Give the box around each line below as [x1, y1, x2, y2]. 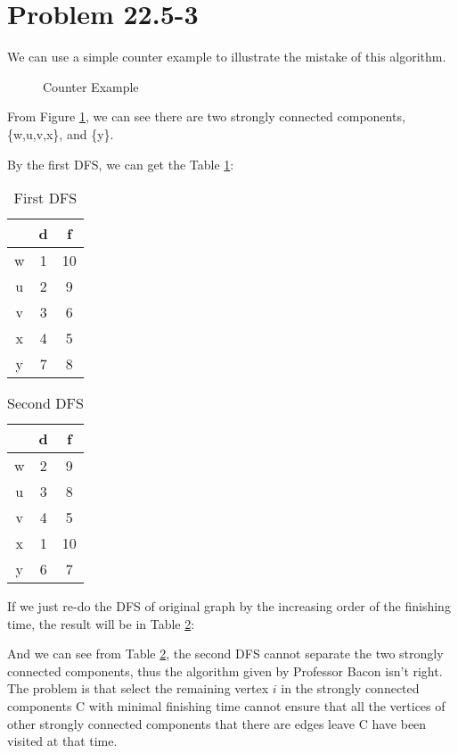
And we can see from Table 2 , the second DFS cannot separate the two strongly [7, 644, 444, 663]
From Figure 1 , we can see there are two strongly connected [7, 107, 333, 126]
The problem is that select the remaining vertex [7, 679, 269, 698]
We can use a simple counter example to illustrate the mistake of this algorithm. [7, 47, 446, 66]
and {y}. [66, 124, 114, 143]
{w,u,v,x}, [7, 124, 63, 143]
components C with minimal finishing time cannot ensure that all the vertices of [7, 697, 446, 716]
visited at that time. [7, 732, 118, 750]
